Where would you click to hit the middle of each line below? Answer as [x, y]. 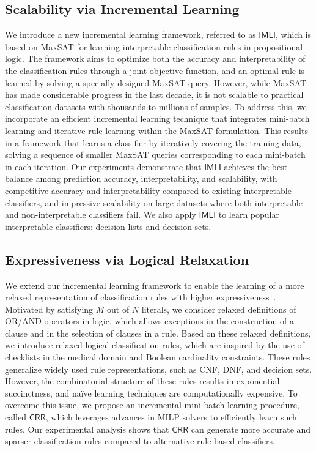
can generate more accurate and [251, 429]
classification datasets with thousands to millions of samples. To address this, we [156, 106]
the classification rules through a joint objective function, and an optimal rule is [155, 70]
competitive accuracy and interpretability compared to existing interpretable [148, 190]
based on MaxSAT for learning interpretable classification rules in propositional [154, 46]
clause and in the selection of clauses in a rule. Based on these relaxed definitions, [158, 333]
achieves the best [256, 166]
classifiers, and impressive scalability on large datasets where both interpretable [154, 202]
